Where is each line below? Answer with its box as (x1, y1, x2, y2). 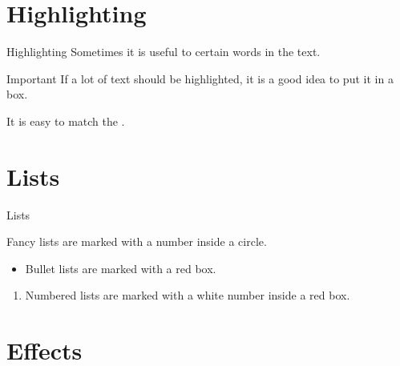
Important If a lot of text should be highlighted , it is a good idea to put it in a (6, 70, 394, 86)
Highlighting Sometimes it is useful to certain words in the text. (6, 43, 321, 60)
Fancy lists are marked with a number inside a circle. (6, 233, 267, 250)
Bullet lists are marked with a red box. (25, 259, 216, 276)
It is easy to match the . (6, 112, 125, 129)
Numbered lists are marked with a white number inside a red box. (25, 287, 350, 304)
